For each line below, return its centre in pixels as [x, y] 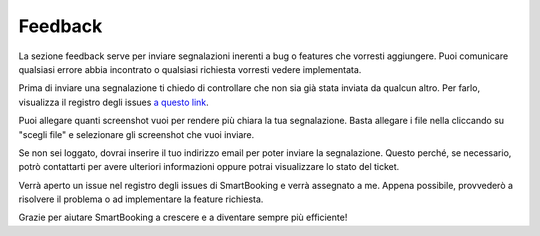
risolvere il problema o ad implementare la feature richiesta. [141, 199]
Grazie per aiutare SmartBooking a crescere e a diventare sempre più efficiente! [183, 217]
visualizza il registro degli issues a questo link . [113, 102]
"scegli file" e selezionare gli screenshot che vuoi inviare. [136, 134]
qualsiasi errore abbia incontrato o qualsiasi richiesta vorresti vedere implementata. [190, 69]
